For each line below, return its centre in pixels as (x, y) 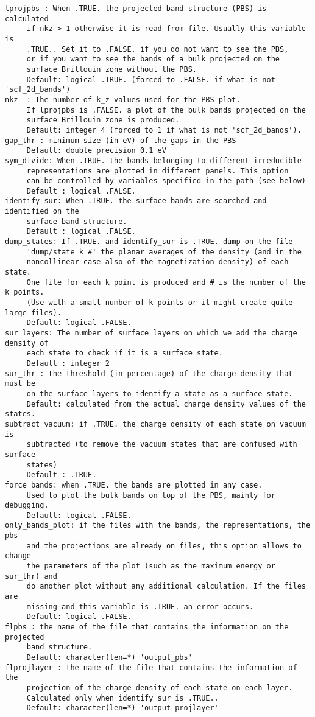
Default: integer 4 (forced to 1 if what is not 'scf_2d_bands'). (164, 130)
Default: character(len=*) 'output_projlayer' (122, 708)
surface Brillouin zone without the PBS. (111, 69)
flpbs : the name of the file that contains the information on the (147, 627)
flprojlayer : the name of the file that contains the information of (151, 667)
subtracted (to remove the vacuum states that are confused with (162, 445)
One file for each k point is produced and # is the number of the (166, 282)
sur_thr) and (31, 576)
